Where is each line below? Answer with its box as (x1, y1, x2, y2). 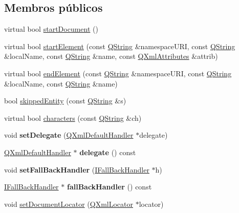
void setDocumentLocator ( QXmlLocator (4, 198, 133, 209)
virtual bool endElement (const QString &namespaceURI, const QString (4, 68, 232, 78)
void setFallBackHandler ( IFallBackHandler (4, 164, 149, 175)
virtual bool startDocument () (4, 24, 98, 34)
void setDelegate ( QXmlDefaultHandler (4, 130, 134, 140)
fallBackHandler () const (67, 181, 152, 192)
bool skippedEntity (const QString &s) (4, 95, 126, 106)
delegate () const (79, 146, 136, 157)
